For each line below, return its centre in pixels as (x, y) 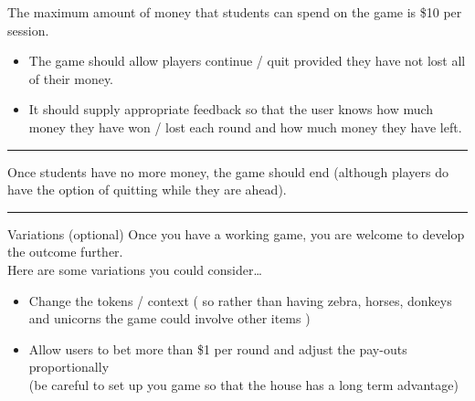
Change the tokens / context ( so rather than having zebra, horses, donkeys (240, 300)
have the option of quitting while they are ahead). (147, 190)
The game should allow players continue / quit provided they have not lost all (247, 61)
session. (28, 30)
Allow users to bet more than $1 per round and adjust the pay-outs (218, 348)
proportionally (69, 367)
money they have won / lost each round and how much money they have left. (245, 127)
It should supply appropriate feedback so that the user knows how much (231, 109)
